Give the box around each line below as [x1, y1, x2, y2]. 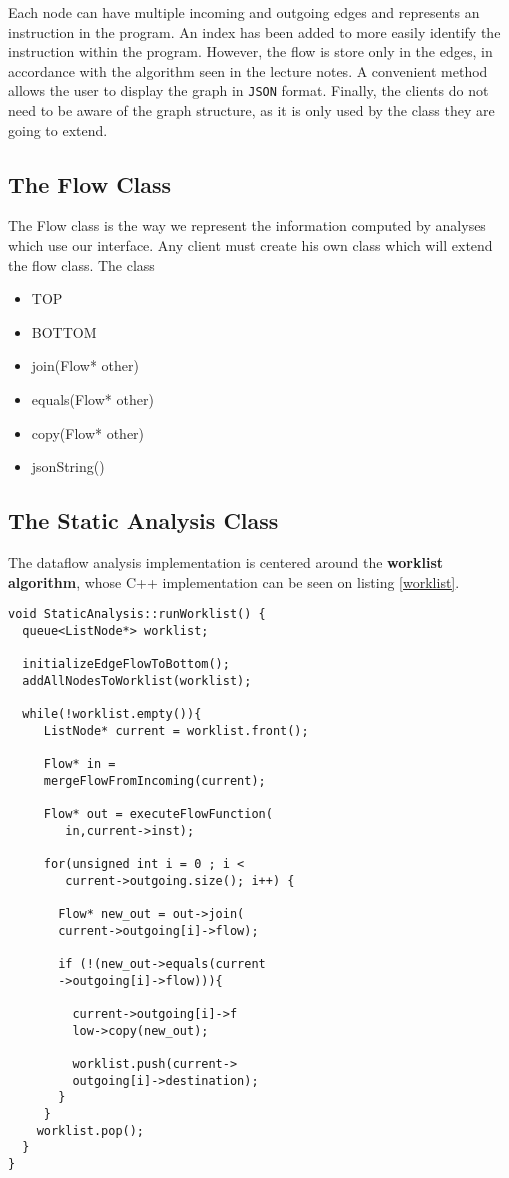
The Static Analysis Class [8, 505, 279, 536]
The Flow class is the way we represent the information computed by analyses [8, 215, 486, 236]
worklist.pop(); [36, 1123, 145, 1138]
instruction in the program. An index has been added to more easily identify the [8, 21, 501, 42]
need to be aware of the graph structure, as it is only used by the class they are [8, 100, 495, 121]
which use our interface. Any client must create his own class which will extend [8, 235, 493, 256]
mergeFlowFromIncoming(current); [43, 773, 266, 788]
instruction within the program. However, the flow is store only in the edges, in [8, 41, 493, 62]
